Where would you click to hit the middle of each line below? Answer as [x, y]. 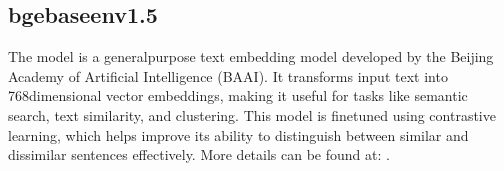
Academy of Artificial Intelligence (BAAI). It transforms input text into [228, 75]
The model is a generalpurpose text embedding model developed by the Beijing [251, 56]
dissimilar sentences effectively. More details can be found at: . [199, 154]
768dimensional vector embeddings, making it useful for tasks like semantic [238, 95]
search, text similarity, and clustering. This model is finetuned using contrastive [252, 114]
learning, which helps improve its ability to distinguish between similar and [238, 134]
